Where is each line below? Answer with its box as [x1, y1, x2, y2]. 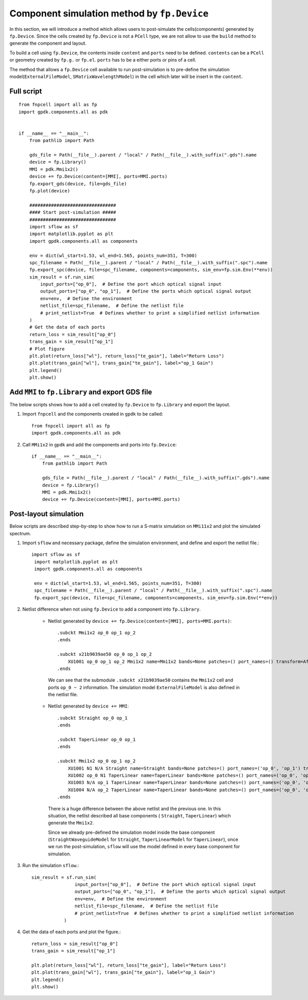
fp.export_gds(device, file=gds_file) [29, 181, 127, 187]
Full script [9, 87, 42, 95]
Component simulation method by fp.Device [9, 8, 209, 19]
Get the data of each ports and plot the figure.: [22, 929, 121, 935]
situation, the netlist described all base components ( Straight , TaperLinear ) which [48, 812, 231, 818]
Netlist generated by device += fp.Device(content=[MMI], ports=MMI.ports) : [48, 618, 232, 624]
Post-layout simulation [9, 509, 84, 518]
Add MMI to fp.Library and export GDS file [9, 387, 152, 396]
